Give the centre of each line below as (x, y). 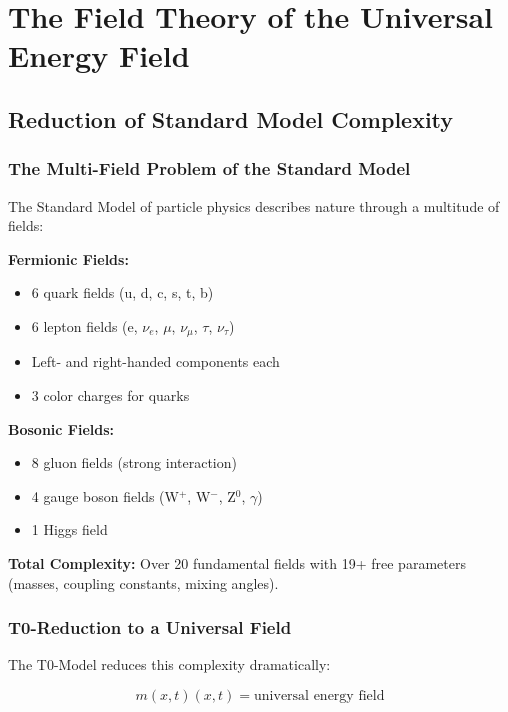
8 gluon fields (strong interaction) (134, 462)
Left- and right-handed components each (155, 361)
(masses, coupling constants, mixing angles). (143, 582)
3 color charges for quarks (110, 394)
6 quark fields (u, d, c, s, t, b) (122, 292)
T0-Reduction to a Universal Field (150, 627)
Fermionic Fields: (68, 258)
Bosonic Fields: (61, 428)
